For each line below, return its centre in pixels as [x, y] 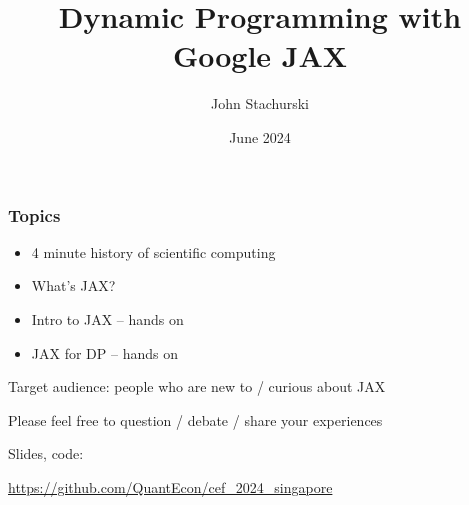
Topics [34, 214]
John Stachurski [260, 103]
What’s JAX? [73, 285]
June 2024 [260, 136]
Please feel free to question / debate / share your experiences [195, 419]
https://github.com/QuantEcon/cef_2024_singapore [170, 486]
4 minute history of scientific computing [153, 251]
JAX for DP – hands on [104, 352]
